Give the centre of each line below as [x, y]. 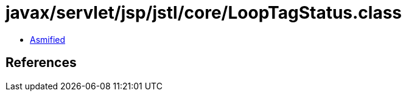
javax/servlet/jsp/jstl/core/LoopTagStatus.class [204, 13]
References [41, 63]
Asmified [48, 39]
